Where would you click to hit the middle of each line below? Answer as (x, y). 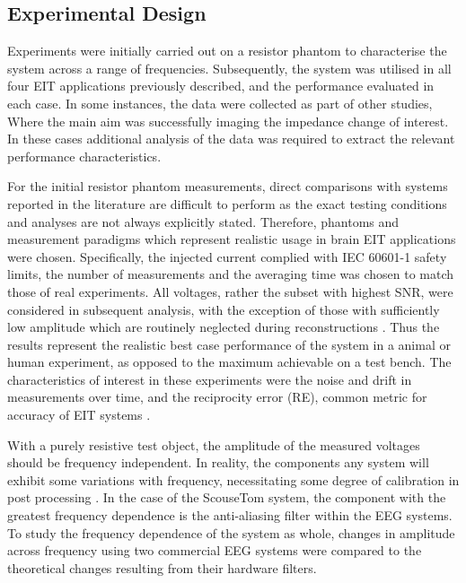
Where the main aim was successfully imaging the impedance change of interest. (228, 121)
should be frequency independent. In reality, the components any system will (218, 462)
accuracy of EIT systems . (79, 415)
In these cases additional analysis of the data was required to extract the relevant (231, 139)
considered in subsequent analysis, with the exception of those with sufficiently (224, 309)
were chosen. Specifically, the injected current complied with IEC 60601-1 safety (227, 256)
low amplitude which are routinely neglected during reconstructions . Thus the (224, 327)
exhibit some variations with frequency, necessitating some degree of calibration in (233, 479)
